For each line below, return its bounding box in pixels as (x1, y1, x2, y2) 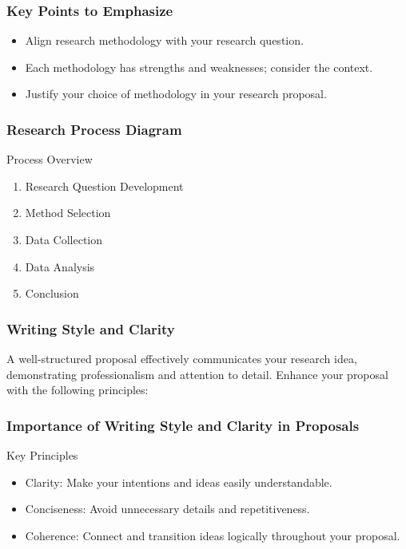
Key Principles (6, 447, 78, 463)
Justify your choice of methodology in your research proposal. (25, 85, 327, 102)
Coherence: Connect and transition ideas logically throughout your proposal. (25, 527, 400, 543)
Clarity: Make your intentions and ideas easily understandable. (25, 473, 332, 490)
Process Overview (6, 151, 93, 168)
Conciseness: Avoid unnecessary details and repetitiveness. (25, 500, 310, 517)
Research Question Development (25, 177, 184, 194)
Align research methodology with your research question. (25, 32, 304, 49)
